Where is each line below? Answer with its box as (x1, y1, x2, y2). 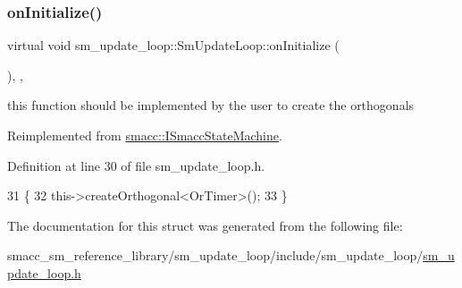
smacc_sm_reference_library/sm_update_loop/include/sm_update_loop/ (7, 246, 424, 265)
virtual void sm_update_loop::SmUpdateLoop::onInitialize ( (7, 36, 340, 55)
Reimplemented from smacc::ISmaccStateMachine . (7, 126, 282, 144)
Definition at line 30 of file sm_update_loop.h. (7, 156, 265, 174)
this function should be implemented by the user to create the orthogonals (7, 96, 415, 114)
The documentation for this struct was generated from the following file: (7, 216, 403, 234)
